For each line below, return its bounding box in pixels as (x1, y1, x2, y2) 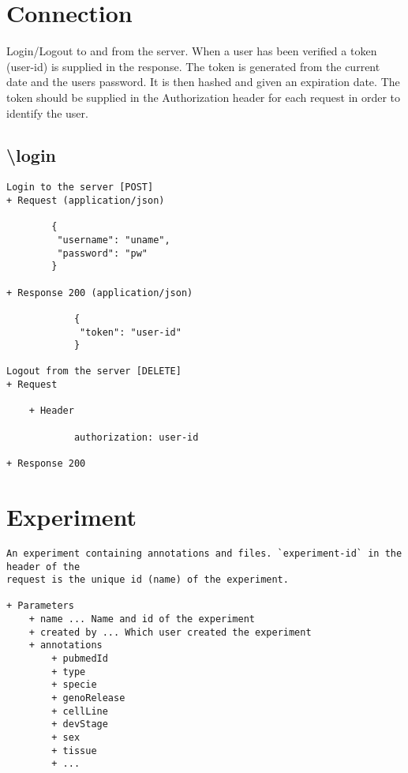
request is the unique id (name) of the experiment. (6, 574, 289, 586)
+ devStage (51, 719, 108, 730)
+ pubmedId (51, 653, 108, 665)
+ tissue (51, 745, 97, 756)
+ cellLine (51, 705, 108, 717)
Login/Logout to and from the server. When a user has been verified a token (6, 43, 377, 59)
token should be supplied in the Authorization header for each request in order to (6, 88, 401, 105)
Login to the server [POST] (6, 182, 154, 193)
